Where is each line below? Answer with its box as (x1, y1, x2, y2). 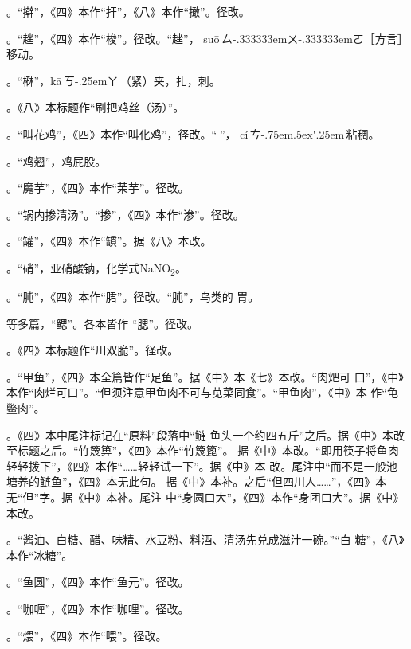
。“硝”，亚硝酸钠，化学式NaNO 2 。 (6, 259, 186, 278)
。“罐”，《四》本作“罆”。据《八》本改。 (6, 233, 212, 249)
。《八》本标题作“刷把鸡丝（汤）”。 (6, 99, 185, 115)
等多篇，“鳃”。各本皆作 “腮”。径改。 (6, 315, 199, 331)
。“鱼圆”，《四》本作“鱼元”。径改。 (6, 573, 190, 590)
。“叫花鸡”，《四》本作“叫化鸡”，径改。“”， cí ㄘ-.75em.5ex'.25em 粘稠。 (6, 125, 380, 142)
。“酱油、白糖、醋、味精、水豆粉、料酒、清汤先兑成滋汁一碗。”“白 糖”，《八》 (6, 531, 405, 548)
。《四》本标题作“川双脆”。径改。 (6, 342, 179, 358)
